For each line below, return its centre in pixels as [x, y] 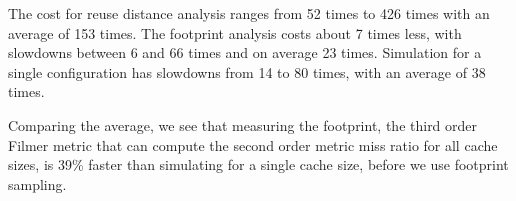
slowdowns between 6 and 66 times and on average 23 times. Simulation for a [245, 52]
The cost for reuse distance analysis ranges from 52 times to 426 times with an [249, 13]
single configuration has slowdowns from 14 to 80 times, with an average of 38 [247, 71]
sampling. [37, 183]
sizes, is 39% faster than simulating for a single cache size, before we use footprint [258, 164]
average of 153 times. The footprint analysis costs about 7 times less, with [235, 32]
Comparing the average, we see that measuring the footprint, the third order [243, 124]
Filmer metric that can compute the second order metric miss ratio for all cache [253, 144]
